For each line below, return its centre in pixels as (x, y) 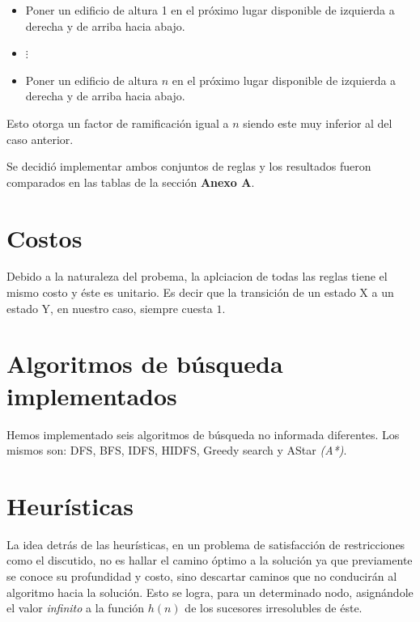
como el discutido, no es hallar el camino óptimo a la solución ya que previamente (210, 560)
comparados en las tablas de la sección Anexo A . (131, 182)
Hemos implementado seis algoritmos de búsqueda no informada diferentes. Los (203, 434)
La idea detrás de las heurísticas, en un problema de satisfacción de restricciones (206, 544)
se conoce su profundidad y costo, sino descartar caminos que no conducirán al (202, 576)
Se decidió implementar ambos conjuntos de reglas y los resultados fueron (189, 166)
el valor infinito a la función (76, 608)
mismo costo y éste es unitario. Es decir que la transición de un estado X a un (200, 292)
